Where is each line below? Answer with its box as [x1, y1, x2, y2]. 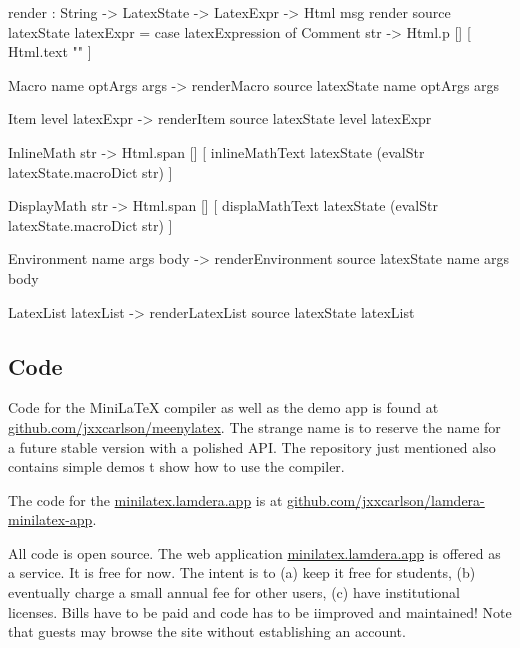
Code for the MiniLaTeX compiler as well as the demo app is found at [8, 397, 439, 418]
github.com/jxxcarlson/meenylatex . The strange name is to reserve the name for [8, 416, 501, 437]
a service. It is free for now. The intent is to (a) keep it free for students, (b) [8, 562, 476, 583]
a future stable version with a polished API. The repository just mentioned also [8, 436, 496, 457]
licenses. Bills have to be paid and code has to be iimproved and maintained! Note [8, 601, 512, 622]
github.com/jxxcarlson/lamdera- [287, 489, 485, 510]
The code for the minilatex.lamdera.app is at [8, 489, 283, 510]
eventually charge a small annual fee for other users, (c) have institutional [8, 582, 460, 603]
